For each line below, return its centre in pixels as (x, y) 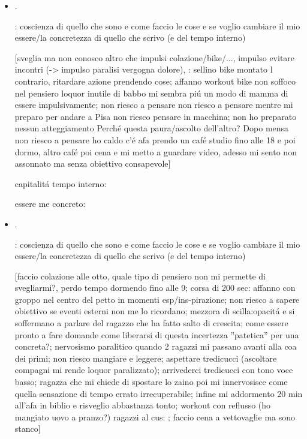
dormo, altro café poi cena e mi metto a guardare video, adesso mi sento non (156, 151)
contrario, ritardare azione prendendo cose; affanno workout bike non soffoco (155, 81)
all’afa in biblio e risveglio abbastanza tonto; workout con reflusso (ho (143, 405)
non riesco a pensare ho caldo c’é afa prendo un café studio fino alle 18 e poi (155, 139)
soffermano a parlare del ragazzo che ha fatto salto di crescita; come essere (151, 323)
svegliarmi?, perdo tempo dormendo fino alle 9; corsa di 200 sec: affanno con (155, 288)
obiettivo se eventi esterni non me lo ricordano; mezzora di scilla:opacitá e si (155, 311)
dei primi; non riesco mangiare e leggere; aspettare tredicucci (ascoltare (146, 358)
